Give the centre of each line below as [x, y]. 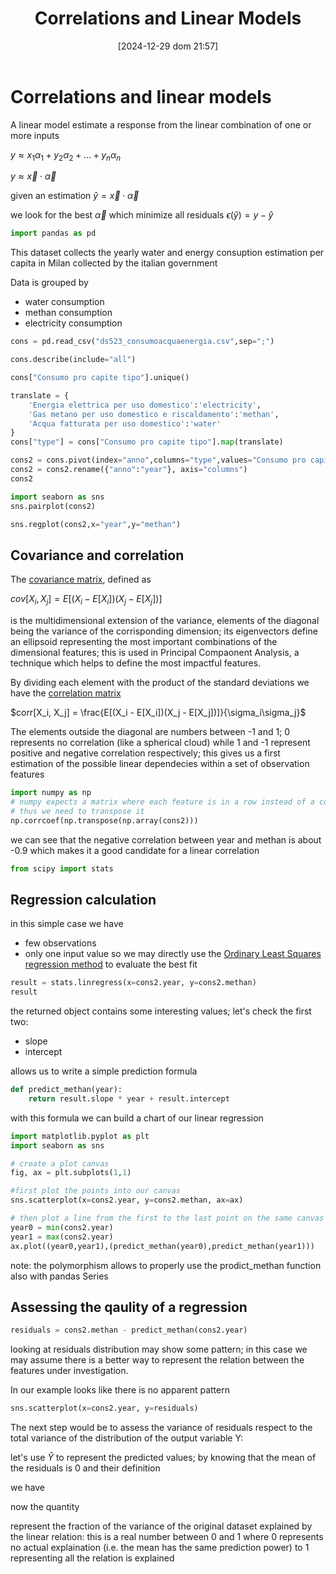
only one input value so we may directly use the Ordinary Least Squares [173, 954]
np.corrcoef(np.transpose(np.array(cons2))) [104, 820]
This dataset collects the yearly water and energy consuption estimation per [167, 253]
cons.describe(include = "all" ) [73, 360]
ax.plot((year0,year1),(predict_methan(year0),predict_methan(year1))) [162, 1246]
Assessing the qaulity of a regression [129, 1307]
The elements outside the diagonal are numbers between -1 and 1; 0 [150, 732]
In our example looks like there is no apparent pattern [120, 1390]
